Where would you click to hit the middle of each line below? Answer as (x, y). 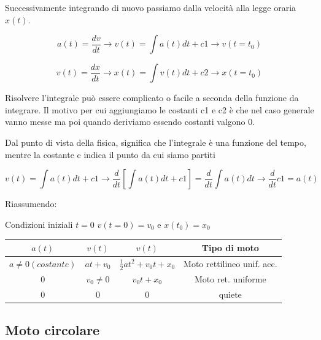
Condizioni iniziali (39, 224)
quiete (230, 294)
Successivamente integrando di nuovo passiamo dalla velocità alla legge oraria (151, 7)
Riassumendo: (31, 204)
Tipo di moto (230, 247)
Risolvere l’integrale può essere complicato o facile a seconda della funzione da (152, 98)
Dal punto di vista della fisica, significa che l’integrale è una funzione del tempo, (156, 142)
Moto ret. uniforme (230, 278)
